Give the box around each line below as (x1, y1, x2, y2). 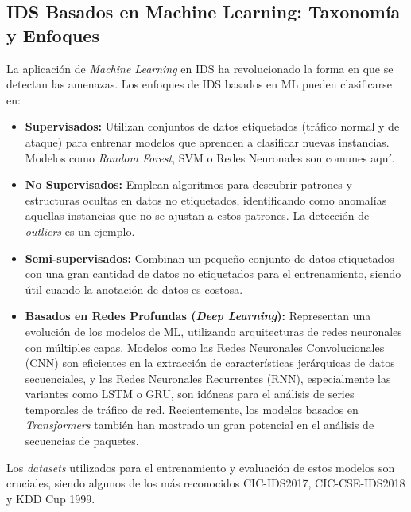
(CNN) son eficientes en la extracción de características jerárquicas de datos (25, 354, 395, 371)
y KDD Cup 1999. (6, 490, 95, 506)
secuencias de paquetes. (25, 432, 139, 449)
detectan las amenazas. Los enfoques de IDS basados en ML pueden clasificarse (6, 76, 392, 92)
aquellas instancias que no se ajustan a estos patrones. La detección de (25, 207, 370, 224)
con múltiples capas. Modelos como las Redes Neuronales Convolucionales (25, 338, 385, 355)
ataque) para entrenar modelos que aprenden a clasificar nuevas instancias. (25, 133, 390, 150)
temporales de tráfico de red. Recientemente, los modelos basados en (25, 401, 359, 417)
